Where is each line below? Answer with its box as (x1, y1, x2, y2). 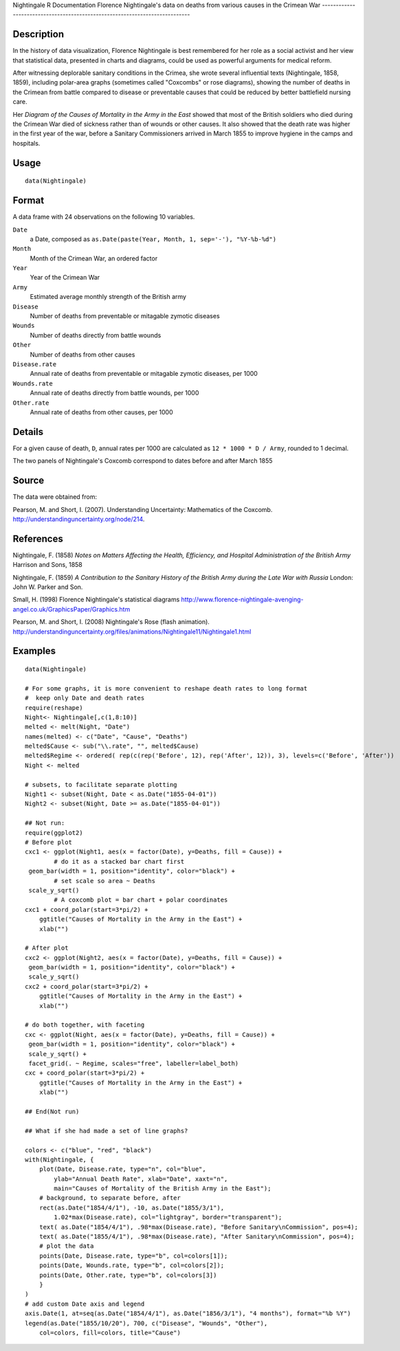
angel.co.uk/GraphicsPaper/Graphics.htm (12, 605, 131, 613)
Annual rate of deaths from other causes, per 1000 (30, 407, 173, 416)
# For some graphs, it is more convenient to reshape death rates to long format (25, 684, 308, 692)
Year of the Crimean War (30, 273, 100, 282)
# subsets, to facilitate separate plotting (25, 781, 178, 788)
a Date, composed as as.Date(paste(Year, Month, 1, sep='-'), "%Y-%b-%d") (30, 234, 277, 243)
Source (12, 475, 45, 487)
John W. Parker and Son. (12, 583, 83, 591)
